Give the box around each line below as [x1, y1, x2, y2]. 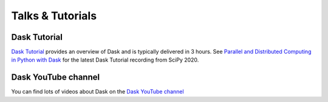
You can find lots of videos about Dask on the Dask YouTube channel [11, 88, 185, 95]
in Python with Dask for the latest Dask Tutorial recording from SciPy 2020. [11, 56, 199, 63]
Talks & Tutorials [11, 9, 97, 22]
